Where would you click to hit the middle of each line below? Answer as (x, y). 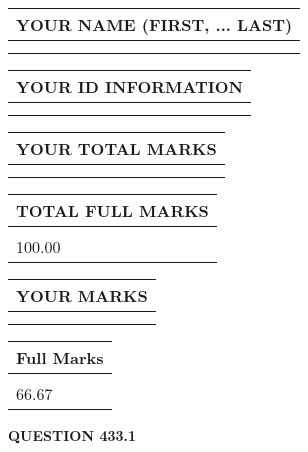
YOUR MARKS (82, 295)
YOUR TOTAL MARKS (116, 148)
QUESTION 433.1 (72, 435)
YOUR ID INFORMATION (129, 86)
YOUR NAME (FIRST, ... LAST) (154, 24)
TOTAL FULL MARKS (112, 210)
